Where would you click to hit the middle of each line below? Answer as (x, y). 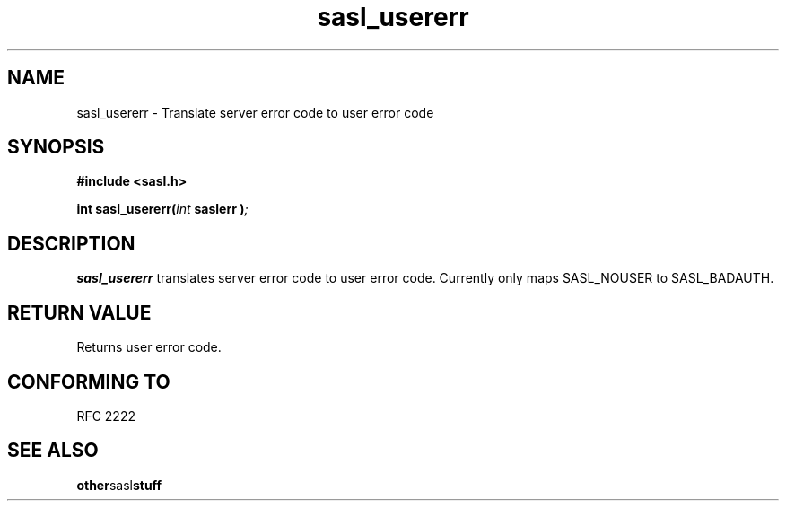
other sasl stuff (119, 485)
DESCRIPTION (71, 243)
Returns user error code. (149, 347)
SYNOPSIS (56, 147)
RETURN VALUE (79, 312)
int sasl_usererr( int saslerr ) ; (162, 209)
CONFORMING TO (89, 381)
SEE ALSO (53, 451)
